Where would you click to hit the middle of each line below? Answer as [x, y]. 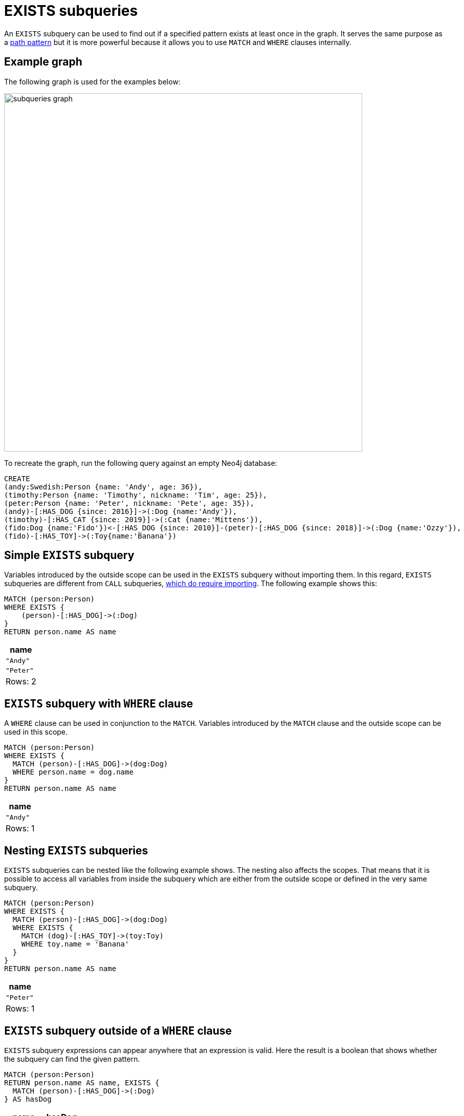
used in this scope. [36, 732]
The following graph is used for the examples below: [92, 81]
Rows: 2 [21, 682]
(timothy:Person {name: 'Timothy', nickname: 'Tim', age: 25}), [136, 495]
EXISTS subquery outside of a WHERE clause [118, 1031]
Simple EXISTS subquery [69, 555]
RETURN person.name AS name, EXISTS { [82, 1082]
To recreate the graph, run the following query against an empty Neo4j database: [141, 463]
